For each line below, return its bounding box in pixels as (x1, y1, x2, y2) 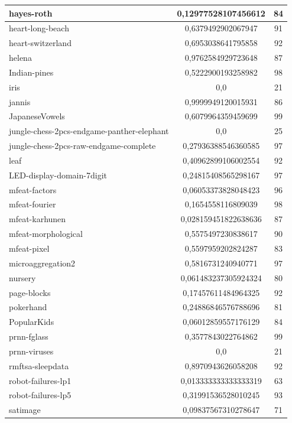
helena (9, 51, 32, 64)
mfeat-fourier (9, 198, 56, 210)
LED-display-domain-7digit (9, 168, 107, 181)
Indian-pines (9, 66, 54, 78)
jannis (9, 95, 31, 108)
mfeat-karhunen (9, 213, 66, 225)
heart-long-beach (9, 22, 69, 34)
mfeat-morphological (9, 227, 83, 240)
